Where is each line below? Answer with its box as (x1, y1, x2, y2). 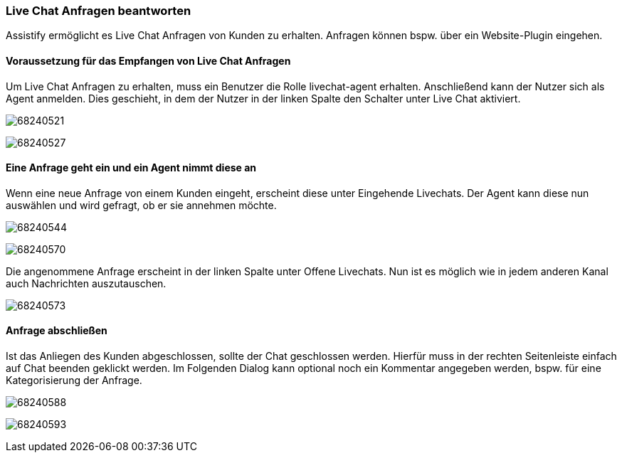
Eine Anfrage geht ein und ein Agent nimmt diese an (6, 161, 257, 174)
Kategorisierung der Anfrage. (6, 374, 142, 387)
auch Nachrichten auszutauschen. (6, 277, 167, 289)
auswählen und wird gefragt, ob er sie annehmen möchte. (6, 198, 277, 211)
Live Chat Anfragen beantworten (6, 4, 191, 18)
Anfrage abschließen (6, 324, 107, 337)
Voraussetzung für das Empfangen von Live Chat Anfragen (6, 54, 291, 67)
